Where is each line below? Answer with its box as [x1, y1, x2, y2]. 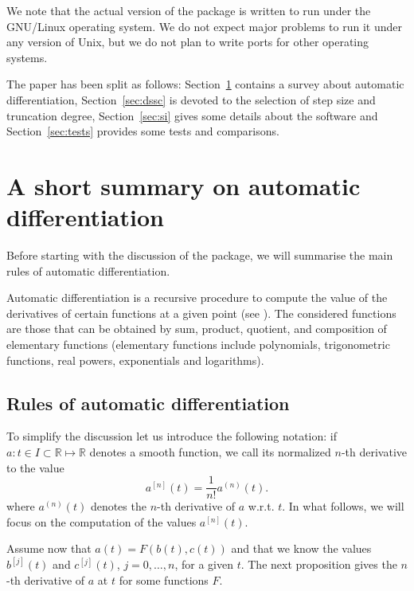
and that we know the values [231, 540, 372, 557]
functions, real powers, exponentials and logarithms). [6, 351, 264, 368]
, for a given [174, 556, 233, 573]
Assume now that [6, 540, 92, 557]
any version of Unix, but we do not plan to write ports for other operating [6, 33, 369, 50]
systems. [6, 49, 48, 65]
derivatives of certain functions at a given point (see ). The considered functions [6, 304, 396, 321]
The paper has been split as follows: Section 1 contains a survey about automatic [6, 76, 404, 92]
